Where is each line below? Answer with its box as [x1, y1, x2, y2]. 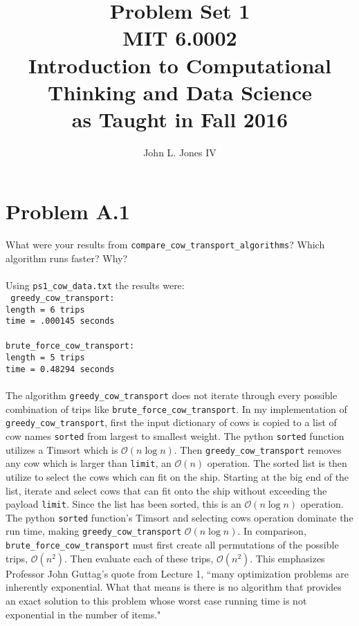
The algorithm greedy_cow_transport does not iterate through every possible [6, 388, 338, 403]
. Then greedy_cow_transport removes [174, 442, 342, 457]
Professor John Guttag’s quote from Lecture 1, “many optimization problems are [6, 566, 349, 580]
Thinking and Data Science [47, 77, 312, 106]
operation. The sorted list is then [207, 456, 347, 470]
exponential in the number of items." [6, 607, 161, 621]
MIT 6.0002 [122, 24, 237, 52]
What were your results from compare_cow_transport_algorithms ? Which [6, 237, 325, 252]
